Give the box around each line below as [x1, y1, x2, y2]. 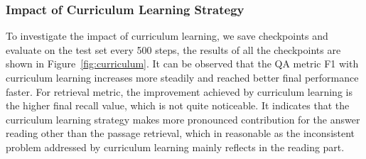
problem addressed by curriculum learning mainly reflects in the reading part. [6, 139, 345, 154]
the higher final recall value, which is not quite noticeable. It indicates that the [6, 98, 350, 113]
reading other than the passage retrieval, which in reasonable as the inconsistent [6, 126, 355, 141]
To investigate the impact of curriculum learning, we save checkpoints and [6, 28, 328, 43]
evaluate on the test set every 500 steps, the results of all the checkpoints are [6, 42, 341, 57]
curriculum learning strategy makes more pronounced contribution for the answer [6, 111, 360, 126]
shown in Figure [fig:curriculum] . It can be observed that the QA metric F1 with [6, 56, 359, 71]
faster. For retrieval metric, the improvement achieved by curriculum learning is [6, 84, 352, 99]
